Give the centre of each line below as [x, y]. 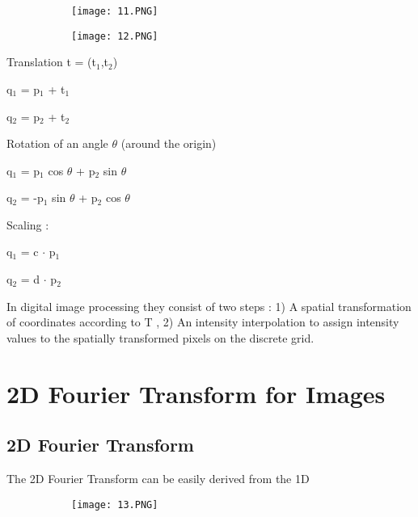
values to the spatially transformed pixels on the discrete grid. [160, 337]
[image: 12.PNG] [115, 36]
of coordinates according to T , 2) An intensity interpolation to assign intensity [203, 322]
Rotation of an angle [57, 143]
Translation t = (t [51, 62]
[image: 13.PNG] [115, 504]
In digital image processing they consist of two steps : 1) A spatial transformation [209, 306]
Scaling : [28, 224]
